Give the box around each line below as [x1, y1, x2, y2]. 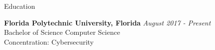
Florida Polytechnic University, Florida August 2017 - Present [4, 17, 211, 27]
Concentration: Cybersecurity [4, 36, 94, 47]
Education [4, 1, 35, 11]
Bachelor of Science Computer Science [4, 27, 120, 37]
